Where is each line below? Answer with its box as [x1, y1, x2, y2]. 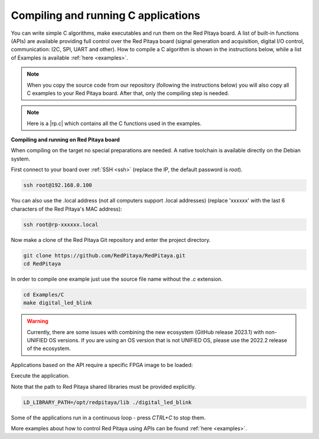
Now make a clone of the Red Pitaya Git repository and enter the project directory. [11, 236, 211, 243]
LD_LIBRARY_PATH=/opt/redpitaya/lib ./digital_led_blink [23, 399, 192, 405]
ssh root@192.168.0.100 [23, 182, 93, 189]
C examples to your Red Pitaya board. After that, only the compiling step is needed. [27, 89, 230, 97]
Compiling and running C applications [11, 9, 200, 22]
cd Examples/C [23, 291, 64, 298]
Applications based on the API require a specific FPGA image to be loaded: [11, 361, 193, 368]
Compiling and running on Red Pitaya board [11, 136, 120, 143]
